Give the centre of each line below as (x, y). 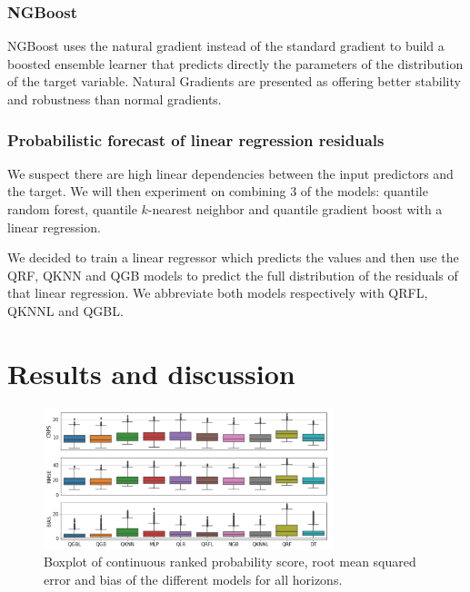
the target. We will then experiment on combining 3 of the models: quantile (218, 191)
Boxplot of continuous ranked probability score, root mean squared (230, 562)
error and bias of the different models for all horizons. (193, 579)
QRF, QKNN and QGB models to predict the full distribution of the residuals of (233, 275)
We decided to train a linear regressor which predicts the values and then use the (233, 257)
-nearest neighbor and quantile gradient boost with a (295, 209)
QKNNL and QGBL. (65, 310)
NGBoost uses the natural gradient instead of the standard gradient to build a (226, 46)
